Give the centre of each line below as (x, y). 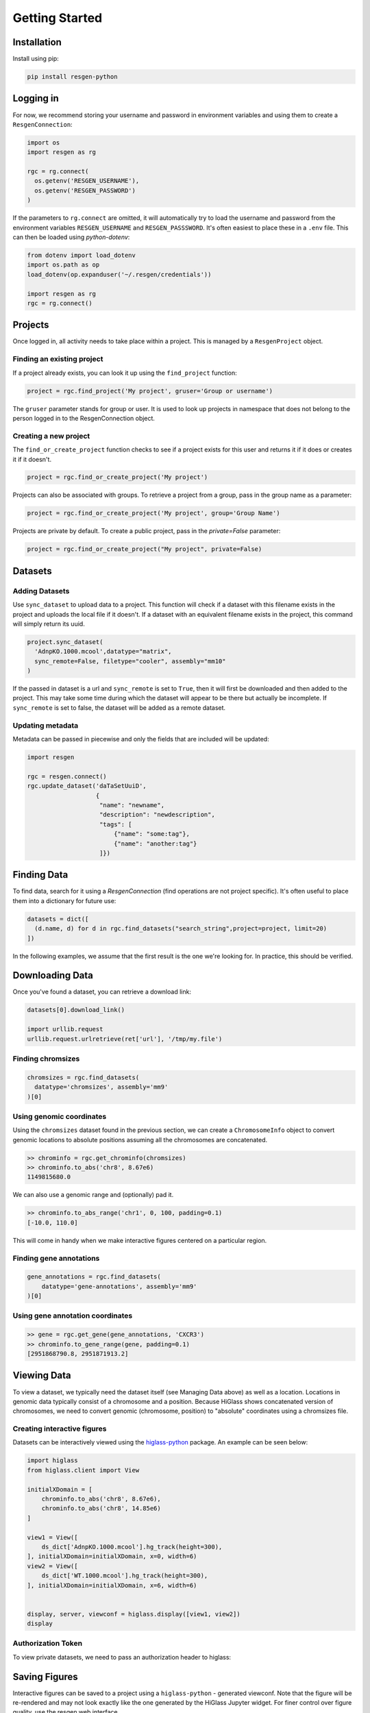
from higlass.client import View (83, 1470)
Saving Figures (45, 1676)
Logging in (36, 98)
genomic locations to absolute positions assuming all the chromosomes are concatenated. (140, 1139)
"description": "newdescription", (157, 815)
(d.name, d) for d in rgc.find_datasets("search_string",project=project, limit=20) (181, 929)
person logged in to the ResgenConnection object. (84, 418)
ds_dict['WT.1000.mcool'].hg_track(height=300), (125, 1576)
